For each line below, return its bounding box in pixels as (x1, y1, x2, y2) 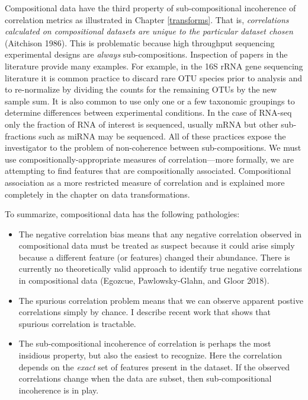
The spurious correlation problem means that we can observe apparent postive (18, 294, 303, 306)
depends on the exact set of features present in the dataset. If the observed (18, 360, 290, 373)
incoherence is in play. (18, 383, 99, 396)
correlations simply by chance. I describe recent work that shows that (18, 306, 271, 318)
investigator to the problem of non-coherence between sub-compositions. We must (5, 141, 301, 154)
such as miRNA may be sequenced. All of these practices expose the (38, 129, 286, 142)
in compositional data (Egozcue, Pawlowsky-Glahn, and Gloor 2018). (18, 274, 269, 287)
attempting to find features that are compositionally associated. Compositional (5, 164, 291, 177)
